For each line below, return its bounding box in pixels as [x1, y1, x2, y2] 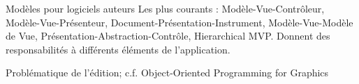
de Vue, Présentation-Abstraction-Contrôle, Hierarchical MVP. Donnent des [6, 28, 330, 43]
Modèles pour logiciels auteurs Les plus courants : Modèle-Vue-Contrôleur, [6, 1, 325, 15]
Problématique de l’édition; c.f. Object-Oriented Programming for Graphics [6, 65, 329, 80]
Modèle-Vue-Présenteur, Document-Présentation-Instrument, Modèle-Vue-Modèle [6, 15, 353, 29]
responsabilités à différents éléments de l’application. [6, 42, 230, 56]
